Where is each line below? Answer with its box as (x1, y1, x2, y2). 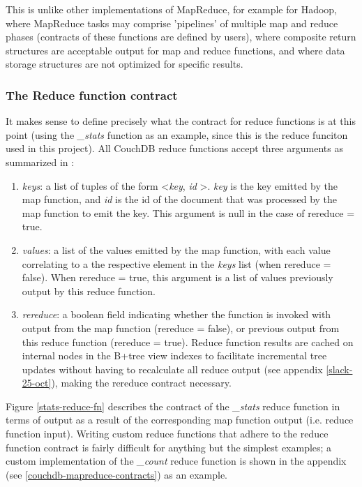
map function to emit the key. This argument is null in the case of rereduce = (22, 205, 355, 220)
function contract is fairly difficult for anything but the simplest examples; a (6, 440, 332, 454)
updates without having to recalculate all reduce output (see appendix (22, 361, 323, 376)
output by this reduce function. (22, 283, 156, 298)
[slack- (326, 361, 353, 376)
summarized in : (6, 154, 75, 169)
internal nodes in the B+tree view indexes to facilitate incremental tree (22, 348, 327, 363)
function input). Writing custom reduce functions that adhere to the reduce (6, 426, 329, 441)
